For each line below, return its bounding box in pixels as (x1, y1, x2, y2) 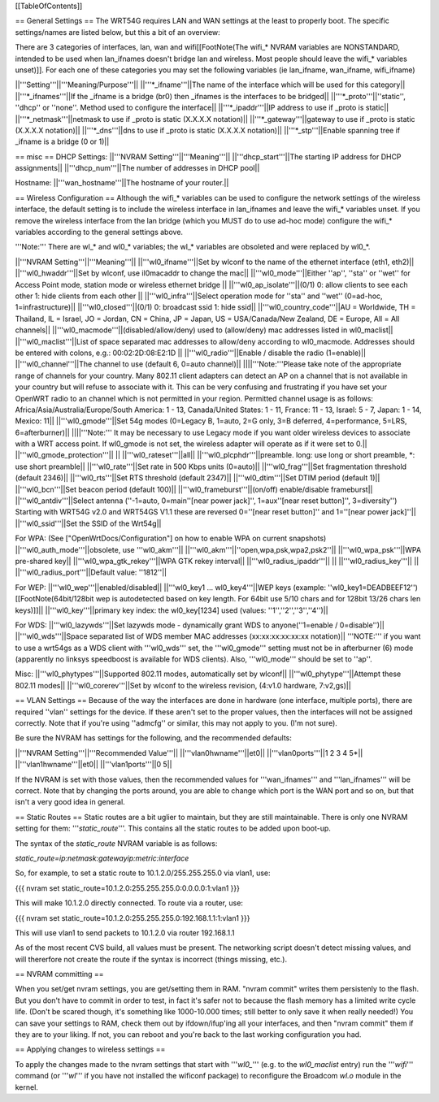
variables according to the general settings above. (15, 228, 183, 237)
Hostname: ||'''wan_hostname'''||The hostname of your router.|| (15, 178, 229, 188)
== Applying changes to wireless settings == (15, 1044, 166, 1054)
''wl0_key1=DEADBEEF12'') (328, 582, 419, 592)
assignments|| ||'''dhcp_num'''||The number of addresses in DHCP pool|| (15, 163, 260, 173)
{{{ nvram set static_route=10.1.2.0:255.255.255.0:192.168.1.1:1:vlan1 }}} (15, 913, 250, 922)
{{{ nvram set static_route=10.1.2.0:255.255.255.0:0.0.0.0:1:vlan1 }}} (15, 883, 240, 893)
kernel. (15, 1082, 38, 1092)
